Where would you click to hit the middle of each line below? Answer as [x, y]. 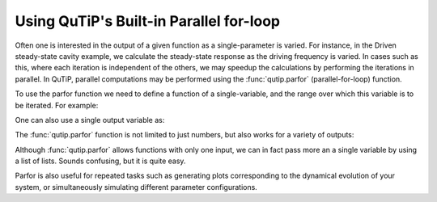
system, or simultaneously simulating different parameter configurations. [136, 187]
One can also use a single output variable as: [90, 120]
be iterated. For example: [57, 105]
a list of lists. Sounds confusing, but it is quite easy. [100, 161]
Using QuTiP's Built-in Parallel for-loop [148, 21]
